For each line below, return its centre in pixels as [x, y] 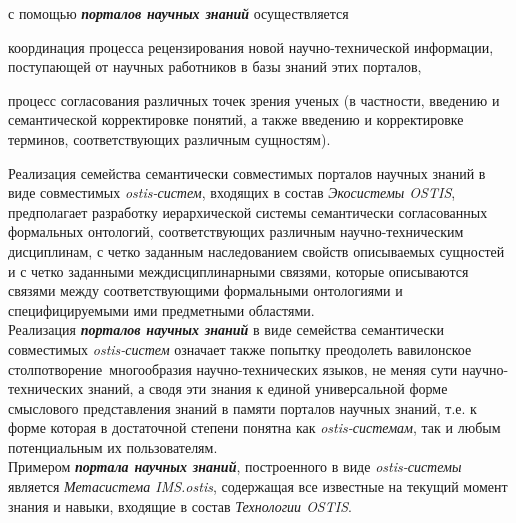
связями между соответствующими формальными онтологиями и [205, 290]
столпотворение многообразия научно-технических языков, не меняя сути [233, 368]
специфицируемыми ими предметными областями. [161, 309]
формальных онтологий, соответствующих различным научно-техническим [236, 231]
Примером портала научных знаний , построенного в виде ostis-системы [235, 466]
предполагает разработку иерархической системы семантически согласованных [248, 211]
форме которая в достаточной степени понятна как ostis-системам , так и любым [254, 427]
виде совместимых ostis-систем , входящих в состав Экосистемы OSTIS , [232, 192]
